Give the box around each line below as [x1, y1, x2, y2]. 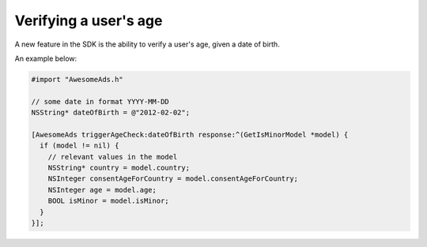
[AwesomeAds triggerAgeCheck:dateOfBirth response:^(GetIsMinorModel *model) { [31, 130, 349, 139]
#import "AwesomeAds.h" [31, 75, 124, 84]
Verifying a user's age [14, 12, 163, 29]
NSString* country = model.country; [47, 163, 190, 173]
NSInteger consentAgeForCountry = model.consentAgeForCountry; [47, 174, 299, 183]
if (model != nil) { [40, 141, 119, 150]
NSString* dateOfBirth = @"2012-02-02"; [31, 108, 190, 118]
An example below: [14, 54, 77, 63]
